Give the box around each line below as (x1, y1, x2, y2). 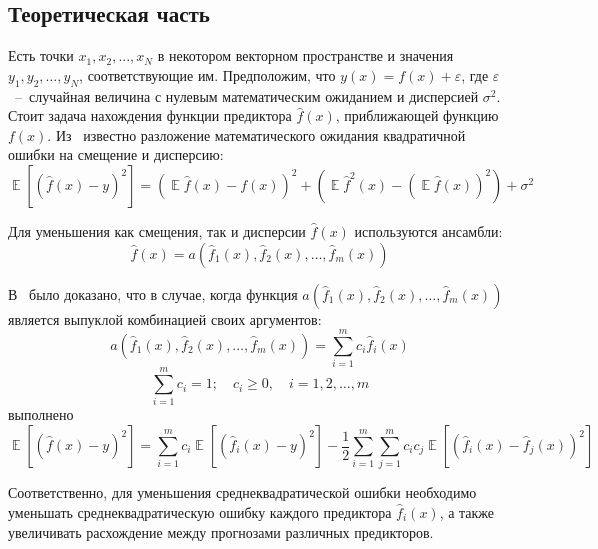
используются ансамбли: (354, 220, 503, 241)
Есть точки (8, 45, 74, 66)
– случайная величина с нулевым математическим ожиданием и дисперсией (14, 85, 479, 106)
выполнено (8, 404, 74, 425)
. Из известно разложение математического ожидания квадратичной (47, 124, 466, 145)
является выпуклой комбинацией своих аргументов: (8, 308, 322, 329)
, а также (439, 501, 495, 522)
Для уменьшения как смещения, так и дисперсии (8, 220, 306, 241)
